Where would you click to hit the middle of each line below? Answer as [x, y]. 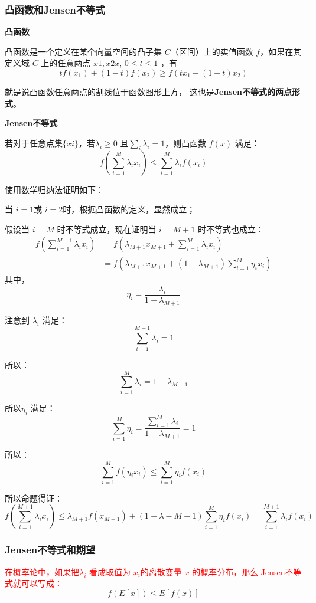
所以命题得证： [34, 498]
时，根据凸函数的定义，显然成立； [129, 209]
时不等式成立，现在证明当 [107, 229]
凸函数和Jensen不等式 [55, 9]
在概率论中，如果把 [42, 571]
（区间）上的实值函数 [212, 51]
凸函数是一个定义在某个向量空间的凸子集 [83, 51]
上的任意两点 [66, 63]
